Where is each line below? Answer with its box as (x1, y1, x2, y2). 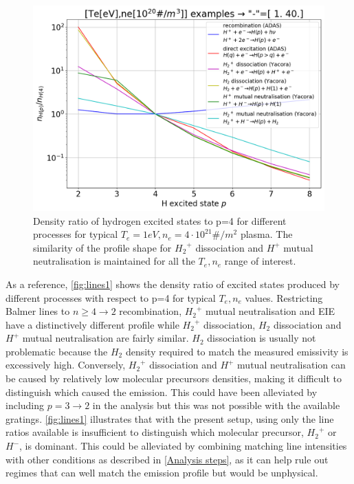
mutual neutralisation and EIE (206, 304, 335, 318)
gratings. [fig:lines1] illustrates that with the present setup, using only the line (5, 411, 334, 426)
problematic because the (5, 344, 108, 358)
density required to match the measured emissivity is (125, 344, 349, 358)
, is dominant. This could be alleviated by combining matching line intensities (19, 439, 347, 453)
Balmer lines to (5, 304, 70, 318)
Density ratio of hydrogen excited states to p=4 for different (33, 213, 287, 228)
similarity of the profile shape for (33, 240, 172, 254)
